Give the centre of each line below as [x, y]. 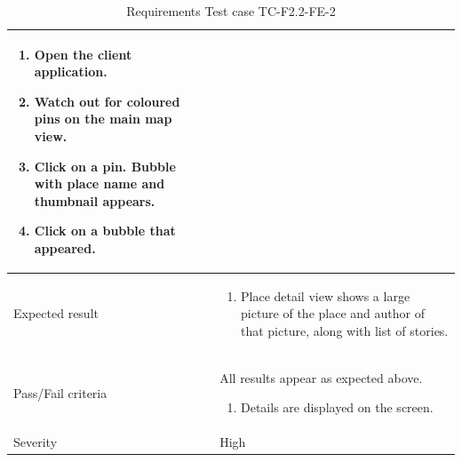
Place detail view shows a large [325, 295]
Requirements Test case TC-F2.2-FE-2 [231, 11]
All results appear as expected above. [321, 377]
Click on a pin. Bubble [105, 166]
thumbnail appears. [95, 200]
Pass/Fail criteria [60, 392]
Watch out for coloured [107, 101]
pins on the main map [103, 119]
